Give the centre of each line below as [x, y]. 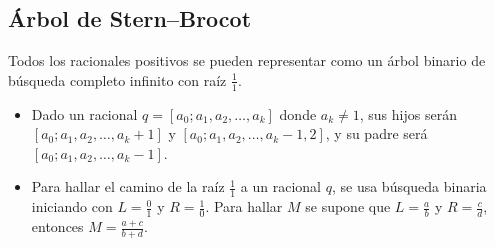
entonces [57, 226]
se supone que [348, 206]
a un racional [281, 186]
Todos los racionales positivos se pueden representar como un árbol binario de [247, 60]
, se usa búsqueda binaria [409, 186]
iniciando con [72, 206]
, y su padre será [376, 133]
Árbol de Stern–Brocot [130, 18]
